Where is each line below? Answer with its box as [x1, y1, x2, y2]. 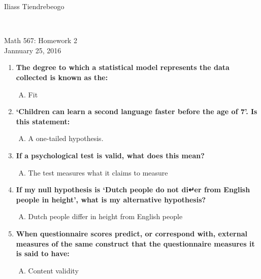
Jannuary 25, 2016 [4, 45, 61, 55]
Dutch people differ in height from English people [28, 211, 183, 222]
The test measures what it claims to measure [28, 167, 168, 178]
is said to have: [16, 248, 70, 259]
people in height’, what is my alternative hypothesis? [16, 194, 206, 204]
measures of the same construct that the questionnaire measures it [16, 238, 255, 249]
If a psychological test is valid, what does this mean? [16, 150, 205, 160]
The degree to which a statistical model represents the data [16, 62, 230, 73]
